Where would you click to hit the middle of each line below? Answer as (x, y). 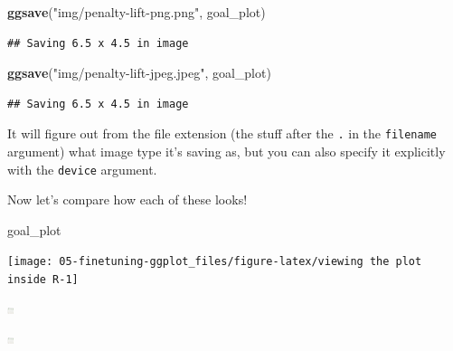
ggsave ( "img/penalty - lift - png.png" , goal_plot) (137, 12)
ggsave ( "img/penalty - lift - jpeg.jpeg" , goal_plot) (139, 73)
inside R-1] (43, 280)
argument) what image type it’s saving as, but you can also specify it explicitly (226, 152)
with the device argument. (82, 169)
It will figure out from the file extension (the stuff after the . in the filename (222, 133)
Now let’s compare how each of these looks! (127, 199)
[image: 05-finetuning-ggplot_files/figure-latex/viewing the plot (215, 262)
